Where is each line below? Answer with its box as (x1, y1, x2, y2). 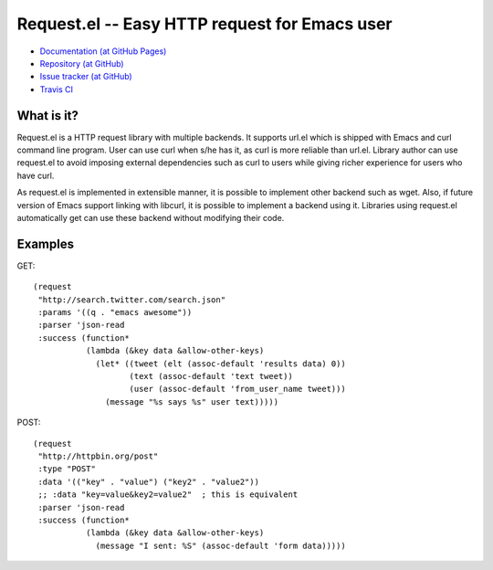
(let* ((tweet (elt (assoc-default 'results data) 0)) (95, 358, 346, 369)
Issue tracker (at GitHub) (39, 71, 132, 82)
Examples (16, 236, 75, 251)
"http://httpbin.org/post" (37, 450, 159, 461)
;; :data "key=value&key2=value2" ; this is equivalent (37, 490, 299, 500)
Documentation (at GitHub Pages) (39, 46, 167, 57)
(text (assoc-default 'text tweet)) (129, 371, 294, 381)
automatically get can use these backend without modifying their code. (16, 212, 285, 223)
